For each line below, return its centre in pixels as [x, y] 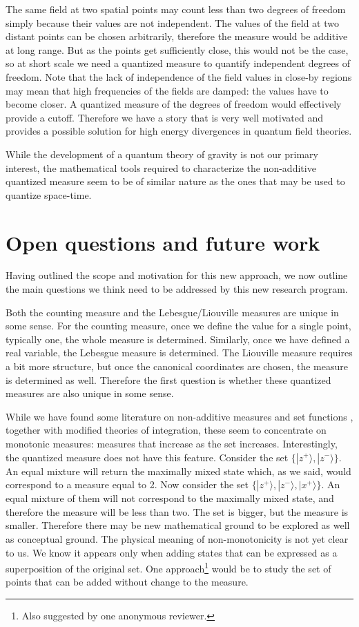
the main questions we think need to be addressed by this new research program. [177, 289]
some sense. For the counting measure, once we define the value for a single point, [178, 326]
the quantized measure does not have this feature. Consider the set [147, 457]
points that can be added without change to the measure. [127, 582]
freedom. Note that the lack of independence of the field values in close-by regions [179, 76]
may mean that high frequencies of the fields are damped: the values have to [167, 90]
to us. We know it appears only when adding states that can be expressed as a [172, 552]
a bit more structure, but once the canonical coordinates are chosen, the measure [177, 366]
